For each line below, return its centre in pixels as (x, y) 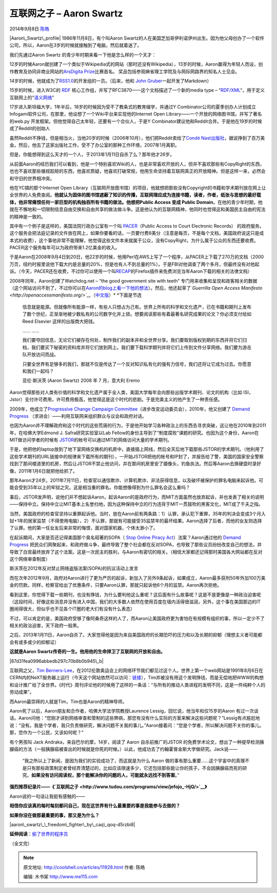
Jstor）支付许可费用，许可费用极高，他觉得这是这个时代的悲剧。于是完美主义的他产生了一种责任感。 (116, 399)
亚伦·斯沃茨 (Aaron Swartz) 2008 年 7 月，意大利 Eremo (81, 381)
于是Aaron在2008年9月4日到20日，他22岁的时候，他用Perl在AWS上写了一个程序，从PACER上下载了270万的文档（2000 (137, 257)
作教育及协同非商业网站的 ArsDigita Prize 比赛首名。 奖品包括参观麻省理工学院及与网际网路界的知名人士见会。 (125, 71)
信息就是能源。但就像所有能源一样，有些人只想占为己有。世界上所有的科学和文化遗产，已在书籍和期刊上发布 (137, 307)
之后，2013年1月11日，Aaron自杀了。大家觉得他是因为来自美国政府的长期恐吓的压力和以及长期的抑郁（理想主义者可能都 (136, 635)
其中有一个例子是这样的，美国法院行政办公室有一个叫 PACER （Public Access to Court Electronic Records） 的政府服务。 (137, 226)
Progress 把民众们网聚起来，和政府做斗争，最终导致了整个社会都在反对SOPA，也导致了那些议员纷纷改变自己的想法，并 (136, 545)
